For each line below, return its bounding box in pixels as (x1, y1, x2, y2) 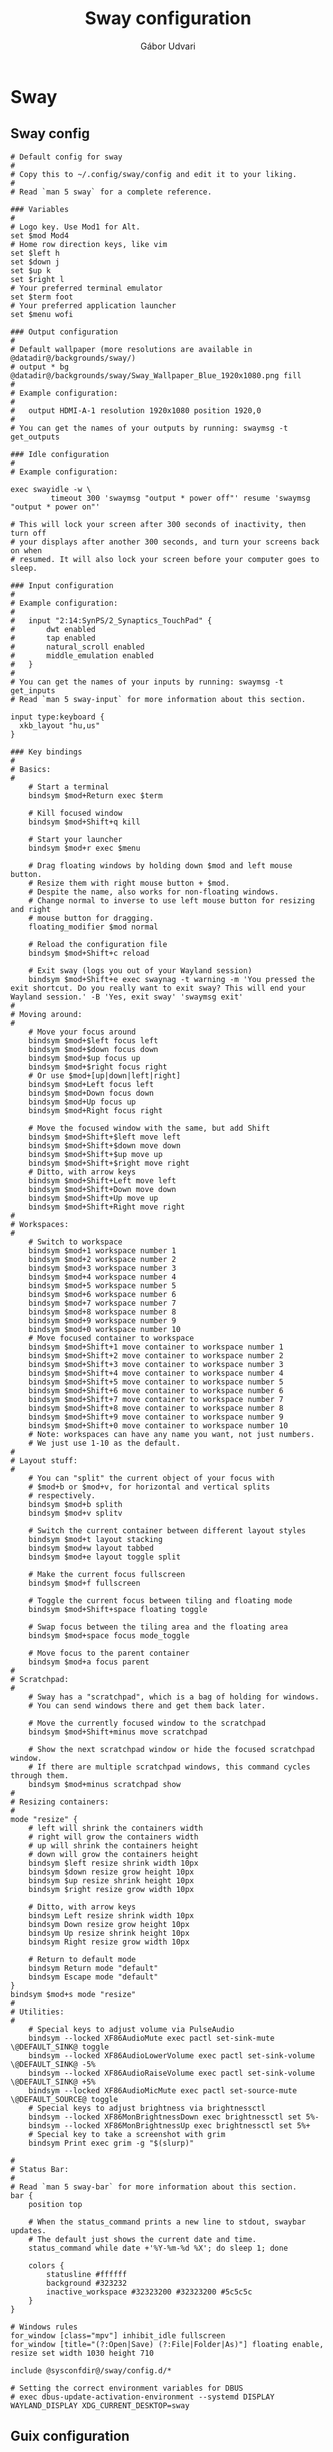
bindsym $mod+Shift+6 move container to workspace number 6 (28, 1385, 284, 1396)
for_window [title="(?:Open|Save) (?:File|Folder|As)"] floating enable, (10, 2339, 325, 2349)
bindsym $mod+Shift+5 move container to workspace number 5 (28, 1377, 284, 1387)
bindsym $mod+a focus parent (28, 1657, 150, 1667)
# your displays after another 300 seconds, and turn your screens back (10, 537, 320, 547)
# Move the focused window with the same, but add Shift (28, 1123, 271, 1133)
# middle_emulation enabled (10, 650, 155, 661)
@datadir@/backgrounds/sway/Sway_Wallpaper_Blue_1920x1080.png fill (10, 370, 302, 381)
